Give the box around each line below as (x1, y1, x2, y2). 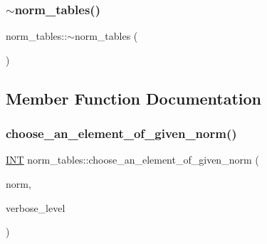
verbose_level (6, 200, 66, 215)
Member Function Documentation (6, 87, 262, 109)
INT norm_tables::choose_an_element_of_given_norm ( (6, 152, 259, 167)
